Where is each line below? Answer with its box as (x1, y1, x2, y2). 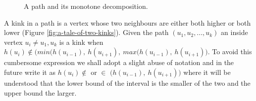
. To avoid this (207, 46, 252, 57)
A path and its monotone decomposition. (24, 1, 148, 11)
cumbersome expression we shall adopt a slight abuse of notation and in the (4, 57, 234, 67)
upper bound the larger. (4, 87, 77, 98)
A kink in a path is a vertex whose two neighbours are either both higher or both (4, 17, 251, 28)
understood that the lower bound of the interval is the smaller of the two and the (4, 77, 251, 88)
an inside (221, 27, 248, 37)
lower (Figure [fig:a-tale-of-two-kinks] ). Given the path (4, 27, 169, 37)
